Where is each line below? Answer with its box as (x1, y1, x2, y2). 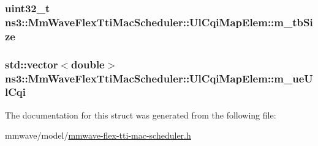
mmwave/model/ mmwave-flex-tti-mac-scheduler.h (5, 129, 191, 142)
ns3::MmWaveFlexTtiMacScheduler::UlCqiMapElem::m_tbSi (5, 14, 313, 29)
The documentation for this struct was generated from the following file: (5, 108, 276, 121)
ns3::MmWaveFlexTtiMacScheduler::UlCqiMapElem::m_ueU (5, 70, 313, 86)
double (71, 56, 105, 71)
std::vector (5, 56, 58, 71)
